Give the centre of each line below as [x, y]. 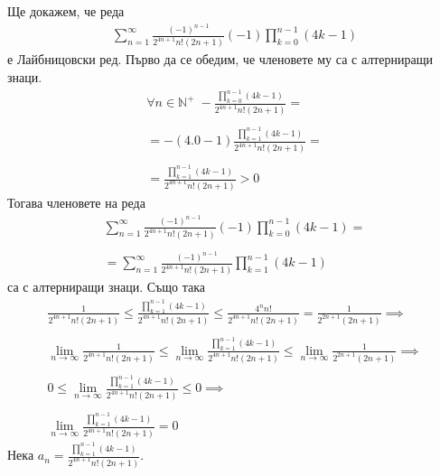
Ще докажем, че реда [66, 11]
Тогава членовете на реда [76, 203]
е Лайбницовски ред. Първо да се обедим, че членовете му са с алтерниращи [220, 59]
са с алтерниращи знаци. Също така [107, 287]
